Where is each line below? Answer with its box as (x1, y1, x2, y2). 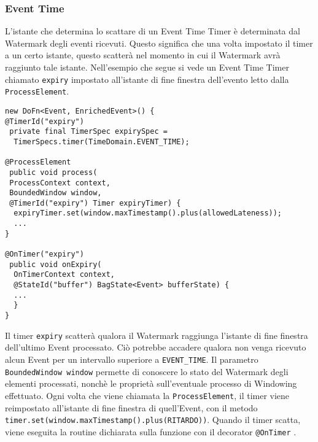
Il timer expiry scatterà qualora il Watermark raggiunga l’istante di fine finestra (5, 328, 308, 341)
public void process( (9, 168, 98, 177)
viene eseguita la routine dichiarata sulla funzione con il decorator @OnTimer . (5, 425, 297, 438)
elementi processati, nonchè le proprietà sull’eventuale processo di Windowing (5, 377, 297, 390)
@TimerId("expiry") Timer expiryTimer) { (9, 198, 181, 207)
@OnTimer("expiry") (5, 250, 84, 259)
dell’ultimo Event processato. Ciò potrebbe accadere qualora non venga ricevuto (5, 341, 306, 354)
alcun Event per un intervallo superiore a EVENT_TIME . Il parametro (5, 352, 258, 365)
